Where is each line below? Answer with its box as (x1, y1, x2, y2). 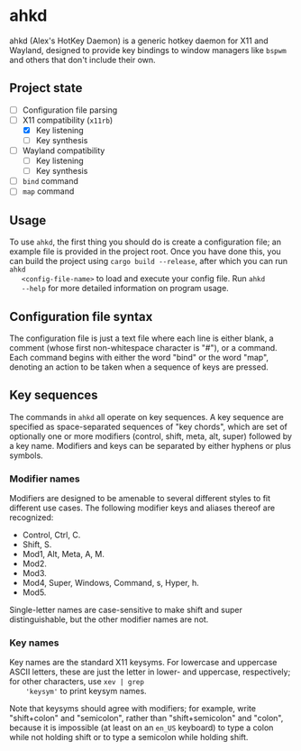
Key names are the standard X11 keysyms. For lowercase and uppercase (9, 657, 278, 668)
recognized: (9, 512, 54, 523)
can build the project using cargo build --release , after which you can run (9, 256, 288, 267)
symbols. (9, 450, 43, 461)
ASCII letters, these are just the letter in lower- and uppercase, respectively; (9, 666, 291, 677)
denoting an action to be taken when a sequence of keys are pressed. (9, 362, 269, 372)
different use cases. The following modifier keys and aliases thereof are (9, 502, 276, 514)
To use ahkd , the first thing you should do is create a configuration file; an (9, 236, 282, 248)
